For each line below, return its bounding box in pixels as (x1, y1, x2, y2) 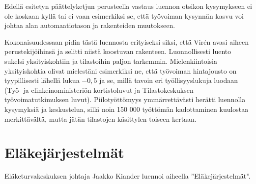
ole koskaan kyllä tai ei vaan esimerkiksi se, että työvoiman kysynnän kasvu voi (4, 10, 244, 21)
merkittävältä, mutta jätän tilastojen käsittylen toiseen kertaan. (4, 113, 197, 124)
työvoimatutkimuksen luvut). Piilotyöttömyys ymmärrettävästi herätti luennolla (4, 94, 246, 105)
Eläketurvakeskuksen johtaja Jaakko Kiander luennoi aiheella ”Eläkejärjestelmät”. (4, 171, 251, 181)
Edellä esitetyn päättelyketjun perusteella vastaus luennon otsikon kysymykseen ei (4, 1, 252, 11)
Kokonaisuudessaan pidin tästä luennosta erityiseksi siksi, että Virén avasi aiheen (4, 36, 249, 47)
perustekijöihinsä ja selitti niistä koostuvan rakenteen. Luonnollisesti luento (4, 46, 231, 56)
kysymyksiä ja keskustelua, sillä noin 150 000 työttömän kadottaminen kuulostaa (4, 104, 249, 114)
